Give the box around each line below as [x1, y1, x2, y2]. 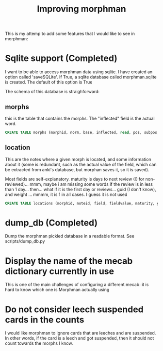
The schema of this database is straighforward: [5, 89, 99, 95]
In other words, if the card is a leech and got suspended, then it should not [5, 335, 154, 341]
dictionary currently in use [5, 266, 114, 277]
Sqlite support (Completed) [5, 53, 118, 64]
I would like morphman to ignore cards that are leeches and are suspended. [5, 330, 156, 336]
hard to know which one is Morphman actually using [5, 287, 110, 293]
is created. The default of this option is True [5, 79, 93, 85]
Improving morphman [37, 3, 126, 15]
